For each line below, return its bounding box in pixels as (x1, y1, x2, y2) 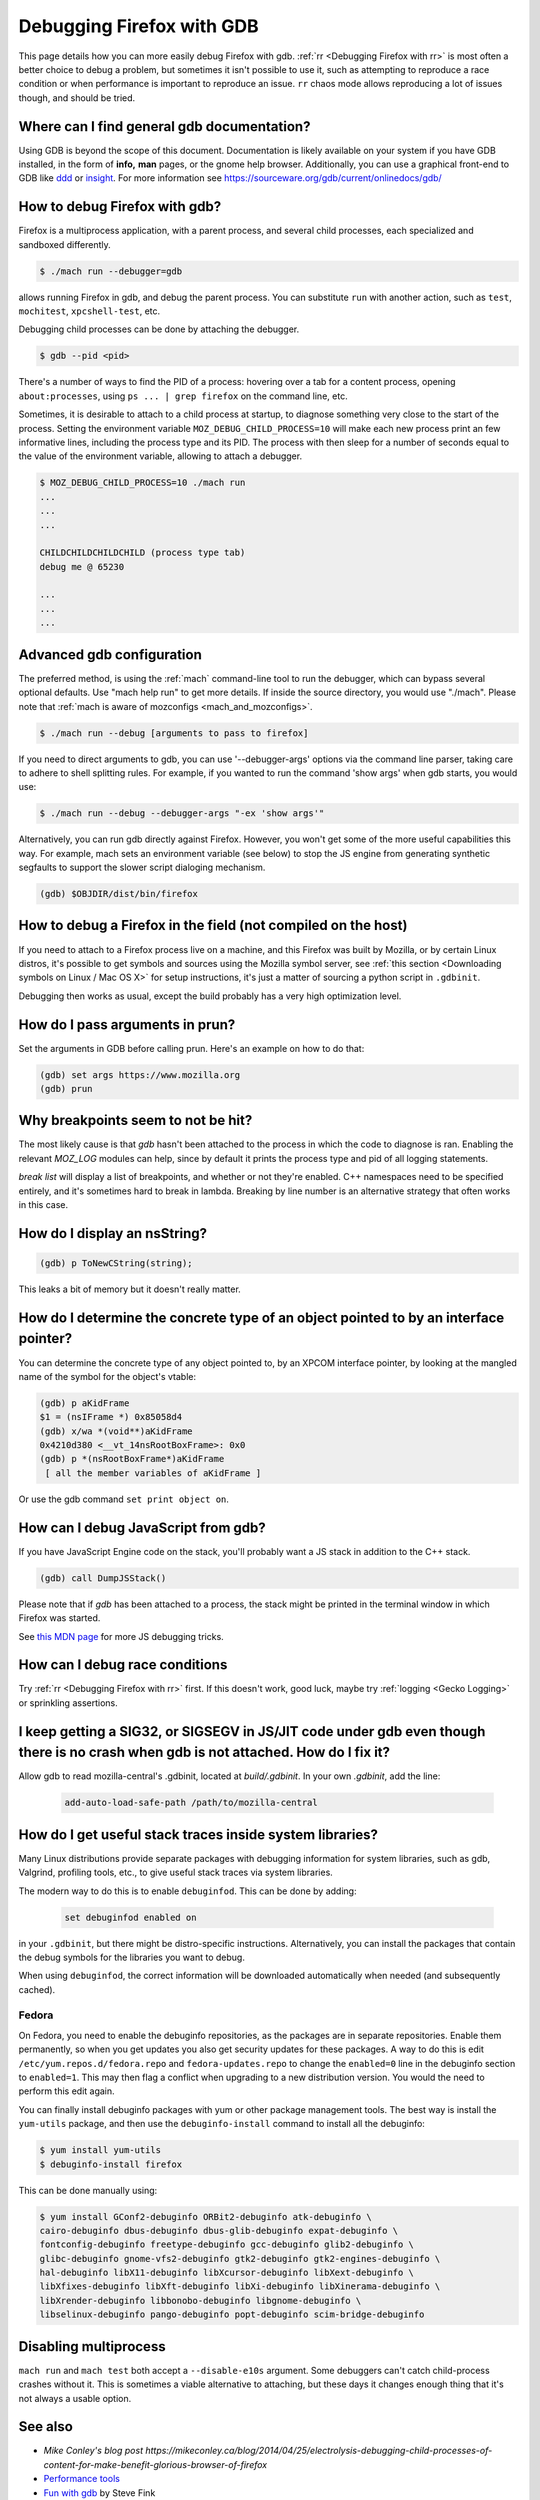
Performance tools (43, 2473, 120, 2485)
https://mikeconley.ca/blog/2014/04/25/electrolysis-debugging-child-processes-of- (145, 2445, 493, 2457)
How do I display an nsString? (18, 1225, 208, 1242)
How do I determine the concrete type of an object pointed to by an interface (18, 1309, 505, 1326)
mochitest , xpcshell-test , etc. (18, 305, 161, 317)
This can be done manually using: (18, 2184, 158, 2196)
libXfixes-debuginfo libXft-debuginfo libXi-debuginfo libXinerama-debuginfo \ (39, 2281, 441, 2292)
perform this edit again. (18, 2085, 115, 2097)
